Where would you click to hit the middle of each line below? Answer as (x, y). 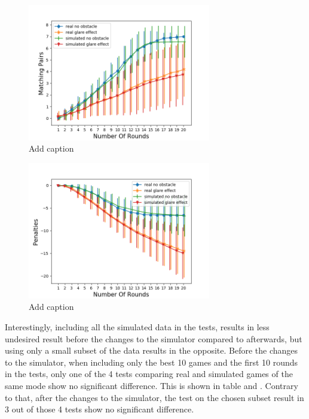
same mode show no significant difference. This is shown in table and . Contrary (152, 385)
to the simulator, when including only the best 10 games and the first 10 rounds (152, 362)
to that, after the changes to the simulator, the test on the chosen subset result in (154, 397)
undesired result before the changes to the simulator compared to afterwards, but (154, 338)
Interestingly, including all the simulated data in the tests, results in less (137, 327)
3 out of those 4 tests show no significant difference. (100, 409)
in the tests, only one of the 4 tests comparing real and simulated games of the (149, 374)
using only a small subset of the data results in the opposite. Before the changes (152, 350)
